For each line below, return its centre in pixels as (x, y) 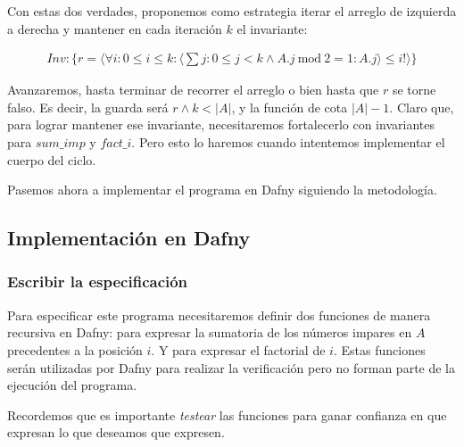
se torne (414, 90)
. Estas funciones (379, 349)
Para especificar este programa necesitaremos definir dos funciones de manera (219, 315)
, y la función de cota (290, 107)
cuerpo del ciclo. (52, 159)
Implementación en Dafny (129, 238)
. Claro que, (422, 107)
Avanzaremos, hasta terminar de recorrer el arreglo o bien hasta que (193, 90)
